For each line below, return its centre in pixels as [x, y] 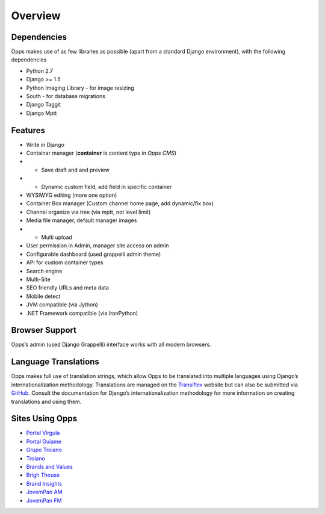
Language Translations [55, 362]
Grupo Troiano [44, 450]
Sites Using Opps [44, 419]
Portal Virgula [43, 433]
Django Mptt [42, 113]
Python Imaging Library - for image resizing [80, 88]
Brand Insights [44, 483]
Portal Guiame [44, 441]
